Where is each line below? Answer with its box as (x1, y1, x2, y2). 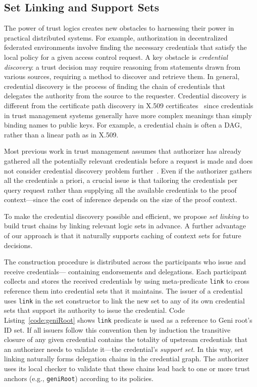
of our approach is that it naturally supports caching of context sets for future (4, 230, 241, 241)
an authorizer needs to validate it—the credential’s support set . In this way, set (4, 344, 244, 354)
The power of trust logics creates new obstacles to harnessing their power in (4, 23, 234, 33)
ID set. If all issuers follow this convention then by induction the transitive (4, 324, 231, 335)
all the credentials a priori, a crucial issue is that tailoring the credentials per (4, 175, 238, 185)
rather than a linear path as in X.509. (4, 129, 118, 139)
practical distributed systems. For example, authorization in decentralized (4, 32, 228, 43)
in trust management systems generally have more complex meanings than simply (4, 110, 252, 120)
